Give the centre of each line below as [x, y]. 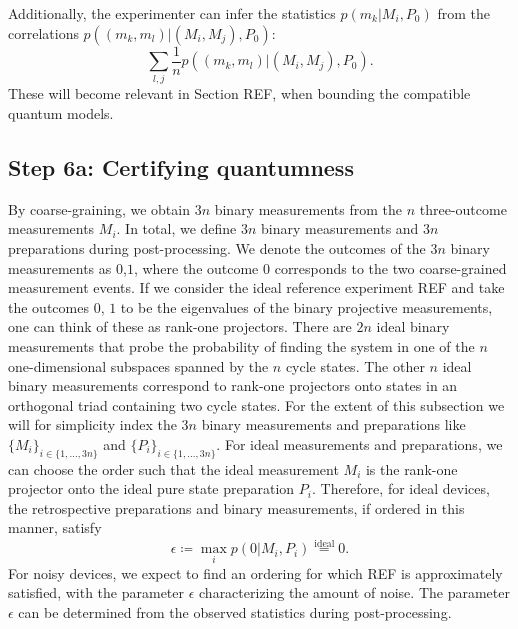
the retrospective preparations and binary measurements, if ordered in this [236, 507]
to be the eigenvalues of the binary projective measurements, [306, 306]
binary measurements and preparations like [333, 424]
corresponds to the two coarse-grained [390, 267]
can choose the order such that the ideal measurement [173, 468]
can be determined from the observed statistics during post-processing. [235, 611]
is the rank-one [411, 468]
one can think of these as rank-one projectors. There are [180, 326]
